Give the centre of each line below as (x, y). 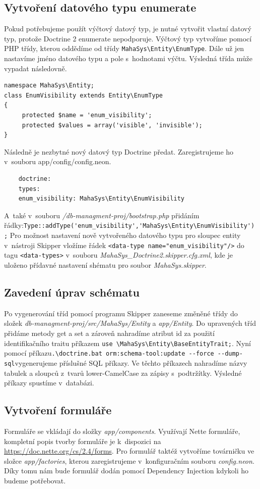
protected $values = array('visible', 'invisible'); (112, 125)
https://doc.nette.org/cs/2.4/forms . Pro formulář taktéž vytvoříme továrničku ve (129, 451)
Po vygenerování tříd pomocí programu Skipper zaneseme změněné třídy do (121, 313)
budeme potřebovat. (35, 480)
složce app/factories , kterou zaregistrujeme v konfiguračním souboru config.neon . (129, 460)
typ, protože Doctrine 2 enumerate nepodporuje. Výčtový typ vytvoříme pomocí (128, 38)
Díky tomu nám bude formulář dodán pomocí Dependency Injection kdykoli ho (126, 471)
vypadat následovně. (36, 68)
